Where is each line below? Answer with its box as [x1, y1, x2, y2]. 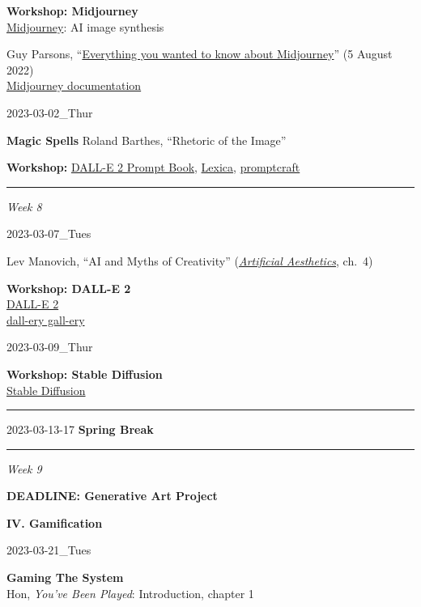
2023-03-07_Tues [6, 225, 91, 242]
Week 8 [6, 197, 42, 214]
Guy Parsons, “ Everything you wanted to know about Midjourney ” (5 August [6, 45, 393, 62]
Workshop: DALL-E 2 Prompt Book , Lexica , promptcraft [6, 159, 300, 176]
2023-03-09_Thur [6, 338, 93, 355]
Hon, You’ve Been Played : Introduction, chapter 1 [6, 584, 254, 601]
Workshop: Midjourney [6, 2, 138, 19]
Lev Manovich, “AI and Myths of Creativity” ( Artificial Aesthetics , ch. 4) [6, 252, 373, 269]
